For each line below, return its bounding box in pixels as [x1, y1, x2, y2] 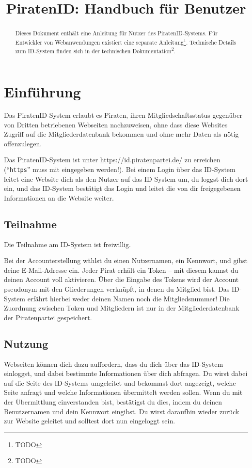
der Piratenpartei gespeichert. [4, 312, 92, 322]
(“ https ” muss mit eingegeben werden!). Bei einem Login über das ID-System [4, 164, 236, 174]
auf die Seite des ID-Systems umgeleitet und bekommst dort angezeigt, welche [4, 377, 236, 388]
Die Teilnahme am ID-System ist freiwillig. [4, 239, 131, 249]
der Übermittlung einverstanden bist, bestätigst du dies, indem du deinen [4, 396, 222, 406]
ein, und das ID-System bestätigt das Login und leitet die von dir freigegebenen [4, 183, 241, 193]
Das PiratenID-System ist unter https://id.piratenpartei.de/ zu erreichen [4, 155, 220, 165]
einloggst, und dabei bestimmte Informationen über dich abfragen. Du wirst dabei [4, 368, 248, 378]
